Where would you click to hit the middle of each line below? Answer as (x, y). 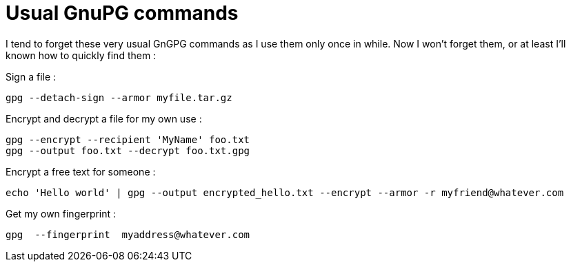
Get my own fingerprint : (61, 213)
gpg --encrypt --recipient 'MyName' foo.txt (128, 139)
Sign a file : (31, 76)
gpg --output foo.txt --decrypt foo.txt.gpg (128, 150)
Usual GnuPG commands (122, 13)
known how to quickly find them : (81, 55)
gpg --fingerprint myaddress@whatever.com (128, 234)
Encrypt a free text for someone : (81, 171)
